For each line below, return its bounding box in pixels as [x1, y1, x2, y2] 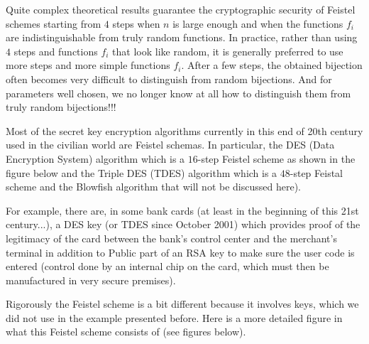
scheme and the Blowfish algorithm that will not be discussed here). [6, 179, 301, 194]
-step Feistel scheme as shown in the [197, 151, 356, 166]
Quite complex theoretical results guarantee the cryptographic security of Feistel [6, 2, 356, 16]
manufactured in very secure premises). [6, 272, 176, 287]
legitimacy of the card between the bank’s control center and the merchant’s [6, 230, 337, 245]
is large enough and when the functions [172, 16, 343, 31]
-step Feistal [290, 165, 343, 180]
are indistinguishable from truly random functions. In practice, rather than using [6, 30, 358, 45]
